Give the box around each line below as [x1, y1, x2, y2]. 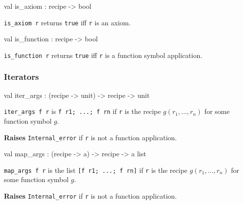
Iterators [4, 71, 39, 83]
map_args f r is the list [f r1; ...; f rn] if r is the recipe [4, 165, 188, 175]
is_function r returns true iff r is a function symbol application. [4, 50, 203, 60]
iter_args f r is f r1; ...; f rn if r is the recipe [4, 106, 161, 116]
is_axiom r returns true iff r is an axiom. [4, 17, 131, 27]
